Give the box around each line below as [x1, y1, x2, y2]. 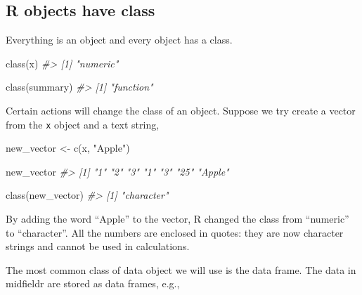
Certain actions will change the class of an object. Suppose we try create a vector [6, 103, 356, 117]
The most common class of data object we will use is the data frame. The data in [6, 262, 356, 277]
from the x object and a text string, [6, 117, 160, 131]
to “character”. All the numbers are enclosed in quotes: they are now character [6, 225, 344, 240]
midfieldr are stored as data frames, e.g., [6, 276, 180, 291]
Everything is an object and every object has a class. [6, 32, 233, 47]
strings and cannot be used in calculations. [6, 239, 190, 254]
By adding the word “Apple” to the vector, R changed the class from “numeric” [6, 211, 349, 226]
